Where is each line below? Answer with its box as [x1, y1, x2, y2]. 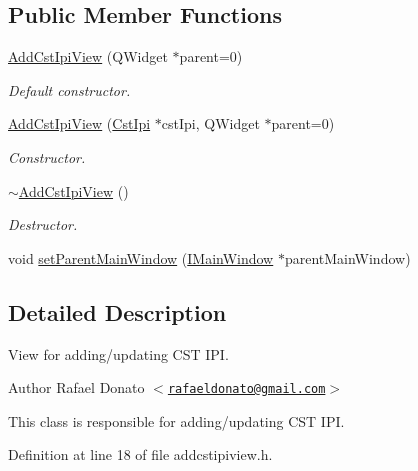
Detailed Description [8, 296, 227, 327]
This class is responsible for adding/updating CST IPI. [8, 410, 345, 431]
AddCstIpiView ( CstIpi [8, 113, 151, 134]
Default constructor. [8, 79, 131, 100]
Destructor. [8, 214, 78, 235]
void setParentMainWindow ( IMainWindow [8, 247, 274, 268]
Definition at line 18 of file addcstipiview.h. [8, 444, 273, 465]
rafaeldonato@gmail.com [167, 382, 326, 397]
